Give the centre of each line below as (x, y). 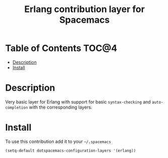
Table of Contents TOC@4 (61, 48)
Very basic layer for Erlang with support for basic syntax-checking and (78, 102)
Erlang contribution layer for (85, 9)
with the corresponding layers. (61, 107)
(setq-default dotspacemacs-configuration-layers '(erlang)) (71, 150)
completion (17, 107)
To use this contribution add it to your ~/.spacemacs (58, 141)
